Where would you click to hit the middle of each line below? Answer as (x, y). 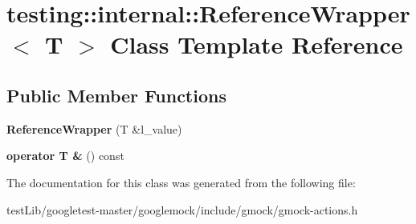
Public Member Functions (116, 95)
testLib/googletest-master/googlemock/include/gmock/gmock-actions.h (182, 209)
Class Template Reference (257, 44)
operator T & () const (65, 156)
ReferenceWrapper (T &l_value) (94, 128)
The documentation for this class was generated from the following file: (181, 182)
